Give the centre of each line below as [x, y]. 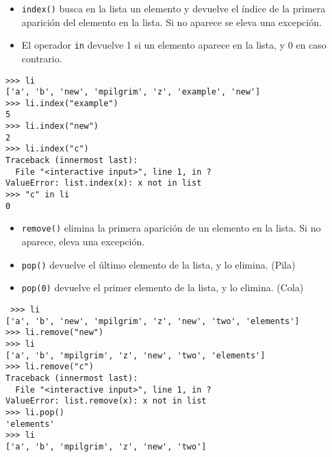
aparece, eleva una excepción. [83, 242]
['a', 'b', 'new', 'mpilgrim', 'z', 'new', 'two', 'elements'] [153, 321]
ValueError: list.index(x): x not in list [104, 183]
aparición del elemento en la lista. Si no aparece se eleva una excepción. [171, 22]
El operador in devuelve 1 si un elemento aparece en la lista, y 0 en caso [174, 45]
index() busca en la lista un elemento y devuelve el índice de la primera [174, 8]
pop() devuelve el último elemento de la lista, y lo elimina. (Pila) [158, 264]
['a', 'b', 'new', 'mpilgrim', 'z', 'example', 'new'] [133, 92]
